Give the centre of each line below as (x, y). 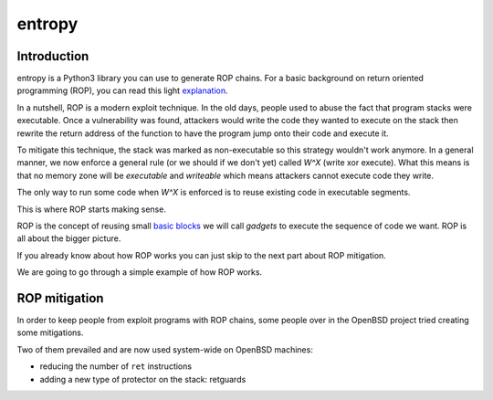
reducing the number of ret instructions (115, 366)
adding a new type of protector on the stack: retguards (143, 379)
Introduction (53, 56)
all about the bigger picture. (69, 238)
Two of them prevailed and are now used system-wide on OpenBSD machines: (165, 349)
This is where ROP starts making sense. (91, 209)
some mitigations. (50, 332)
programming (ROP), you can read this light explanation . (122, 90)
